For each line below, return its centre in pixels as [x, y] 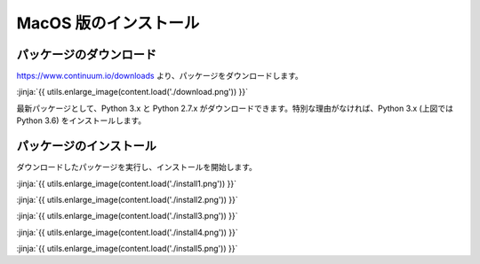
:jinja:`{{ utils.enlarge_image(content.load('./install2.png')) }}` [128, 199]
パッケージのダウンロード [87, 54]
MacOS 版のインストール [108, 23]
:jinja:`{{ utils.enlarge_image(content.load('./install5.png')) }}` [127, 249]
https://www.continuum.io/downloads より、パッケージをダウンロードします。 [160, 76]
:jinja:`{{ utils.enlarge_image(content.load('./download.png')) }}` [132, 92]
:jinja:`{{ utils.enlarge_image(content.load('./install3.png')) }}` [128, 216]
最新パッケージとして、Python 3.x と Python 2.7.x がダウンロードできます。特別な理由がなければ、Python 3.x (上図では [235, 108]
